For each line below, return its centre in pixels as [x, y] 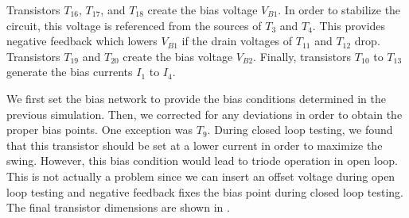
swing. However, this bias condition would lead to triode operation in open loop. [202, 161]
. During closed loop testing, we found [300, 130]
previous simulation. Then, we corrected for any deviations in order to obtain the [204, 114]
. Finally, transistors [302, 56]
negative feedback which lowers [82, 41]
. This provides [349, 25]
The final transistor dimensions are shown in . [118, 207]
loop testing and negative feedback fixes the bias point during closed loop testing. [205, 191]
